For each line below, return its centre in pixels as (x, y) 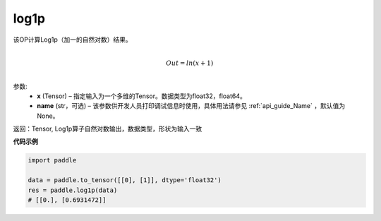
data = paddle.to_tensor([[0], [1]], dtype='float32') (125, 180)
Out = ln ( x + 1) (190, 63)
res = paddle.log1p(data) (73, 190)
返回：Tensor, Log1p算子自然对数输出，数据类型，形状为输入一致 (108, 129)
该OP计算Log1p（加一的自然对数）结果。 (72, 40)
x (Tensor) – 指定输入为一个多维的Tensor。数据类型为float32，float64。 (142, 96)
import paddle (52, 160)
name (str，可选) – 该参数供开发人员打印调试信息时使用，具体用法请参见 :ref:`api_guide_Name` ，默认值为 (191, 106)
